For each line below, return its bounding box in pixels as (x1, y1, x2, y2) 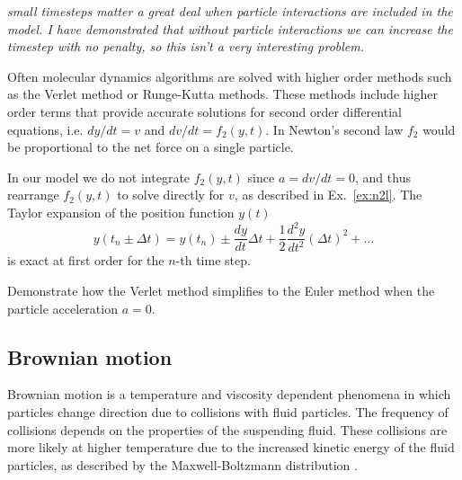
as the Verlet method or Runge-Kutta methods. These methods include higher (7, 84, 438, 103)
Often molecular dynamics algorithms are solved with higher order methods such (7, 67, 452, 85)
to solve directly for (117, 185, 225, 204)
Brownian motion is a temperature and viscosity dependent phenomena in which (7, 385, 451, 404)
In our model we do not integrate (7, 167, 191, 186)
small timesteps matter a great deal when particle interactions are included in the (7, 2, 453, 20)
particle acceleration (7, 298, 118, 317)
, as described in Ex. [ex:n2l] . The (234, 185, 422, 204)
